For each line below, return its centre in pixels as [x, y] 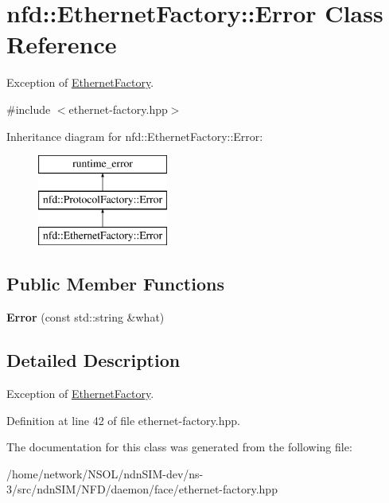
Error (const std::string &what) [86, 317]
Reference [62, 44]
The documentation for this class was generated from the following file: [179, 447]
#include [29, 109]
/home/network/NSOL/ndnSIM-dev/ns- [105, 473]
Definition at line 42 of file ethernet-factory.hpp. [123, 420]
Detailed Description [93, 360]
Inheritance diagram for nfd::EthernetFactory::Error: [135, 136]
